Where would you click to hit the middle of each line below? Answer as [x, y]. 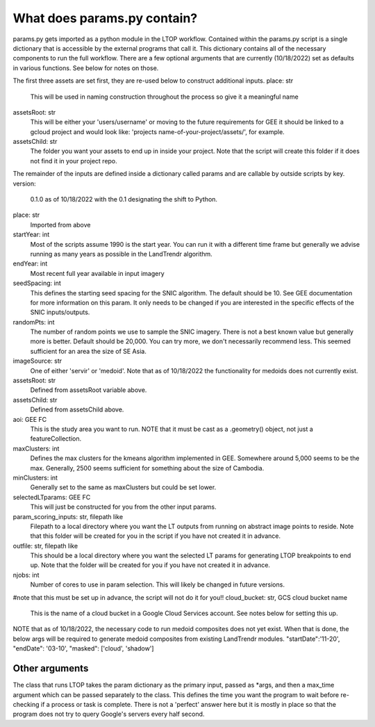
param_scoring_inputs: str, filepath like [68, 516]
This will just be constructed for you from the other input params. [123, 507]
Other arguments [51, 668]
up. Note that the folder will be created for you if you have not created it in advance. [150, 565]
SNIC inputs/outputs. [60, 312]
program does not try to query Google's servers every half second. [109, 714]
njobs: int [26, 575]
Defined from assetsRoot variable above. [89, 390]
